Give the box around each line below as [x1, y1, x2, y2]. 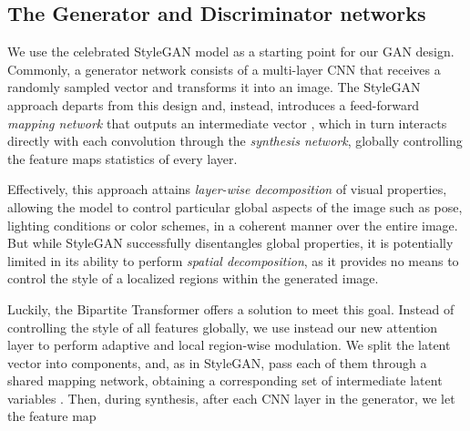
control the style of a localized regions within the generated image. [7, 269, 379, 288]
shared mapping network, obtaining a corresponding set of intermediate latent [7, 371, 443, 390]
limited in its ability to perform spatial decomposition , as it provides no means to [7, 251, 459, 270]
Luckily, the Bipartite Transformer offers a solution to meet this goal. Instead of [7, 299, 455, 318]
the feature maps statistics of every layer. [7, 149, 238, 168]
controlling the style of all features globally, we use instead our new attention [7, 317, 438, 336]
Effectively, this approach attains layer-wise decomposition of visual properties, [7, 180, 447, 199]
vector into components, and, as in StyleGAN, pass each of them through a [7, 353, 427, 372]
